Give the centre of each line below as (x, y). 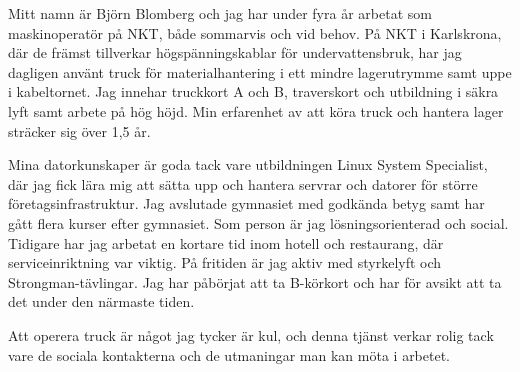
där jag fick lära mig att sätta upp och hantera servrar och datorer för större (243, 183)
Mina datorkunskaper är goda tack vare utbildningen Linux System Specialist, (248, 164)
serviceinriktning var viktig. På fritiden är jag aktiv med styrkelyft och (225, 262)
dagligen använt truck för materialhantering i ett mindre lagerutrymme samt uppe (260, 71)
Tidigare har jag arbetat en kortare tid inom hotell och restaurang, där (226, 242)
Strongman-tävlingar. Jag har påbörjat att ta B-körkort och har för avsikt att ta (255, 281)
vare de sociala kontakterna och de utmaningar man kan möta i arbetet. (229, 354)
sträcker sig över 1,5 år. (79, 130)
